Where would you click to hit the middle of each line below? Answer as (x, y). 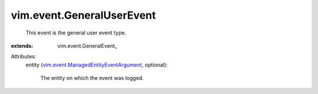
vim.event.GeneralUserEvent (83, 15)
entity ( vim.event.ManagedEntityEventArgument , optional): (97, 65)
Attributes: (24, 57)
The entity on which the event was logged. (92, 78)
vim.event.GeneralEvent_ (87, 46)
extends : (22, 46)
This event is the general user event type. (76, 33)
